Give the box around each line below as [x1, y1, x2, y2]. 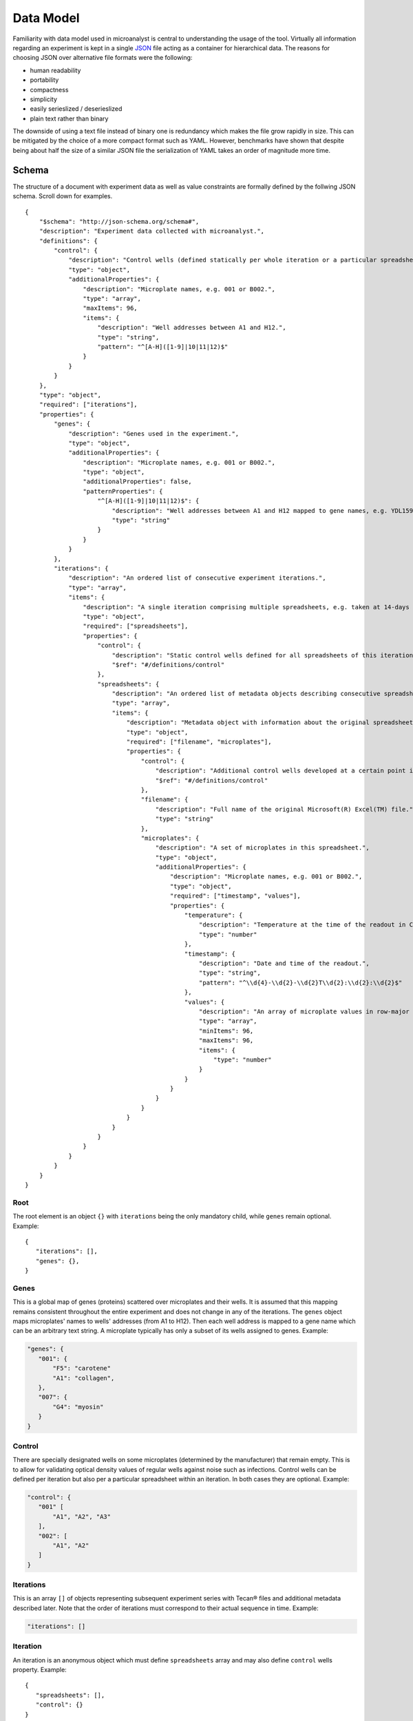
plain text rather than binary [30, 114, 109, 123]
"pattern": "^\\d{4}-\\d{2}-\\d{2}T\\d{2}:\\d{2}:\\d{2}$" [198, 978, 403, 986]
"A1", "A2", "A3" [52, 1512, 112, 1521]
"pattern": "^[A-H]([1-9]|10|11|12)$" [97, 343, 229, 350]
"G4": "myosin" [52, 1403, 104, 1411]
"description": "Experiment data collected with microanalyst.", [39, 227, 265, 235]
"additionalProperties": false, [83, 478, 192, 485]
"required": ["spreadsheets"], [83, 622, 189, 630]
